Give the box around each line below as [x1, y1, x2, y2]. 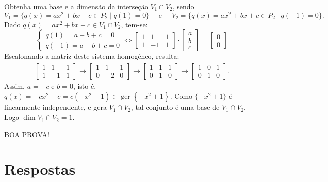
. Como [170, 90, 193, 101]
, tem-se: [121, 19, 148, 29]
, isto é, [73, 80, 96, 91]
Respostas [4, 159, 76, 179]
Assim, [4, 80, 25, 91]
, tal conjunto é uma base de [130, 102, 220, 112]
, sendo [172, 1, 194, 11]
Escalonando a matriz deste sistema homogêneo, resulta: [4, 51, 179, 62]
